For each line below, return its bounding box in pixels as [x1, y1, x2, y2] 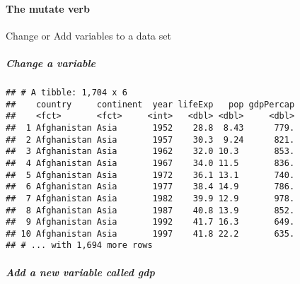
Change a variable [6, 55, 96, 70]
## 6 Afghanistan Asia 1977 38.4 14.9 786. [6, 182, 295, 192]
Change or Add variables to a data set [6, 28, 171, 42]
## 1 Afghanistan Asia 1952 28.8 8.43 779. [6, 122, 295, 133]
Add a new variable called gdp [6, 264, 155, 279]
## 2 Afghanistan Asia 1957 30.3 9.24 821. [6, 134, 295, 145]
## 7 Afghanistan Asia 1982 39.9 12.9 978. [6, 193, 295, 203]
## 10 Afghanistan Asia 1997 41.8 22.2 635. [6, 228, 295, 239]
